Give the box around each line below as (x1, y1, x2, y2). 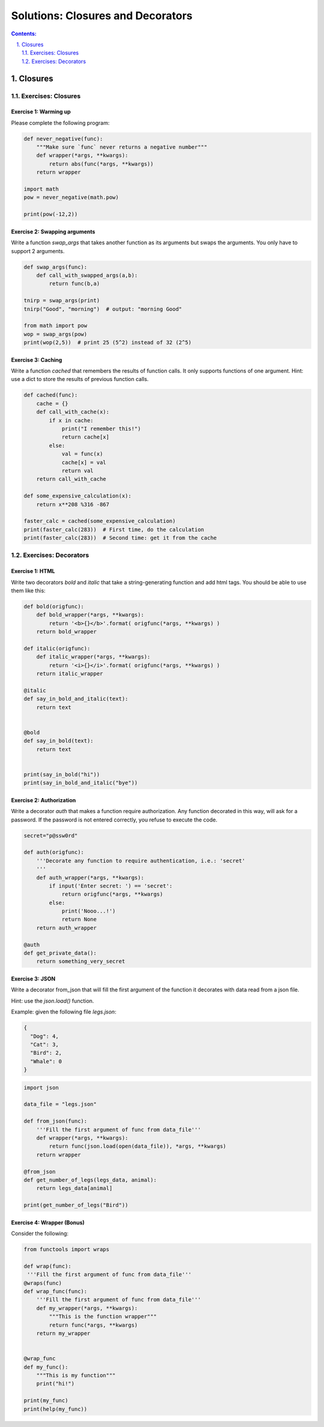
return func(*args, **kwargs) (49, 1321, 138, 1329)
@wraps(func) (23, 1279, 62, 1287)
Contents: (11, 30, 37, 37)
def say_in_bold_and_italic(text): (23, 695, 128, 702)
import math (23, 186, 59, 193)
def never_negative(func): (23, 135, 103, 142)
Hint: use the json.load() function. (11, 997, 94, 1005)
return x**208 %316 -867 (36, 501, 110, 508)
